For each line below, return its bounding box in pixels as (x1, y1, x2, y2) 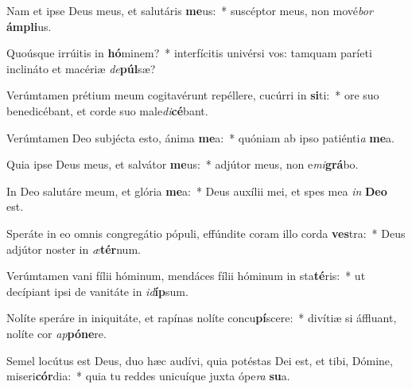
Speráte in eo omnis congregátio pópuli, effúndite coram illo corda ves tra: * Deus (6, 224, 406, 241)
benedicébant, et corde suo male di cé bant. (6, 102, 208, 119)
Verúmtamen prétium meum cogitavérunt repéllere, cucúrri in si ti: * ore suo (6, 87, 379, 103)
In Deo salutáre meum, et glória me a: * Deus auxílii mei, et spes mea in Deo (6, 182, 387, 199)
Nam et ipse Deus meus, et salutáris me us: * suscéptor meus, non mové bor (6, 2, 373, 18)
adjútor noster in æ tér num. (6, 240, 141, 257)
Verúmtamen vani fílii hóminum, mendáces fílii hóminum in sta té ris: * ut (6, 267, 366, 284)
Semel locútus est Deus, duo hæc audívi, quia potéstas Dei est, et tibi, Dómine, (6, 352, 393, 368)
